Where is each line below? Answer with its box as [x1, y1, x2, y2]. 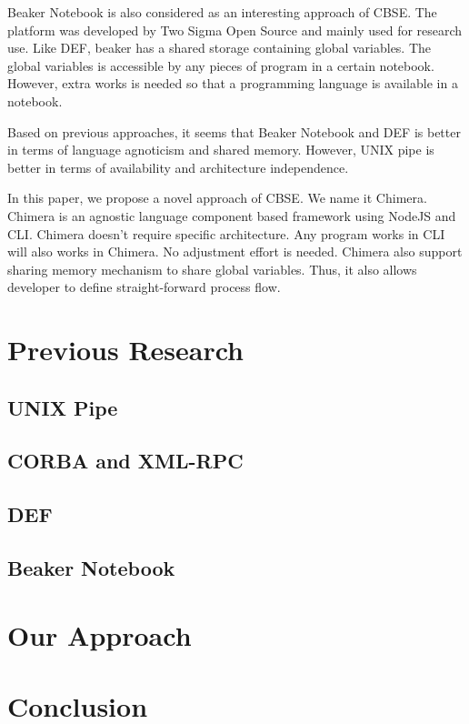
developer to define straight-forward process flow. [7, 277, 281, 297]
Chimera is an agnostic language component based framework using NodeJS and [7, 206, 456, 225]
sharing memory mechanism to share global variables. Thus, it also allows [7, 259, 417, 278]
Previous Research [7, 331, 244, 368]
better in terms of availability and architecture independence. [7, 157, 349, 176]
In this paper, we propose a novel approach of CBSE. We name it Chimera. [7, 188, 427, 207]
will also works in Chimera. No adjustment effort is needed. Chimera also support [7, 242, 463, 261]
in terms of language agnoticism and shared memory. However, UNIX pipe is [7, 140, 434, 159]
